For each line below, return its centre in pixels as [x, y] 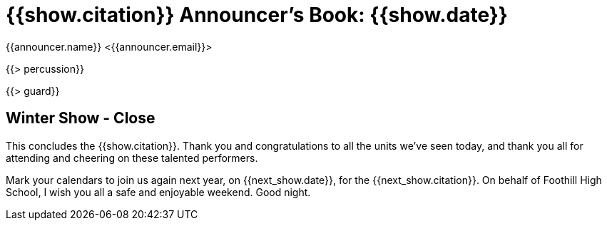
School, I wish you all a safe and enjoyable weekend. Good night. [158, 192]
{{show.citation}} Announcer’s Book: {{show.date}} [257, 15]
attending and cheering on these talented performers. [132, 158]
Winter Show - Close [81, 118]
